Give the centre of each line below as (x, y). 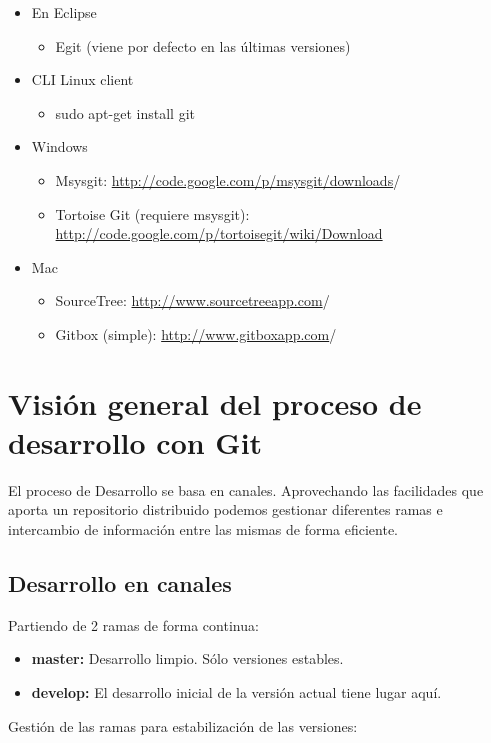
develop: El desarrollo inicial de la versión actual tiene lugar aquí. (236, 692)
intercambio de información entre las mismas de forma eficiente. (203, 529)
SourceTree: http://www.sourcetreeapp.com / (192, 300)
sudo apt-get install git (125, 112)
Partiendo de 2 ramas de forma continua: (133, 624)
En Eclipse (64, 12)
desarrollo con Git (135, 441)
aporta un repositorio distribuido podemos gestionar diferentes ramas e (225, 509)
